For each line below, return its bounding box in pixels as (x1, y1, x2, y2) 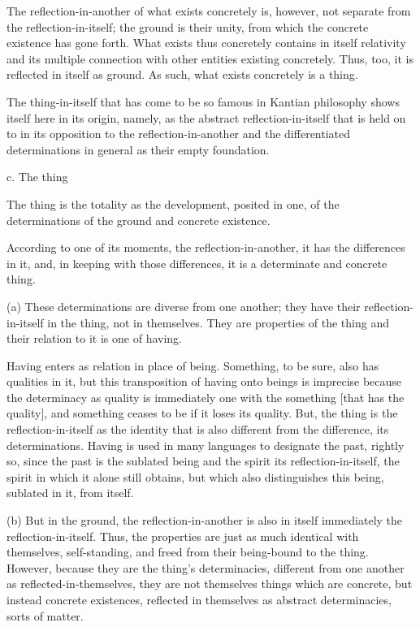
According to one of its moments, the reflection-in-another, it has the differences (6, 239, 405, 256)
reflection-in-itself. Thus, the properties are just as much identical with (6, 527, 359, 544)
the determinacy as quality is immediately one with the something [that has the (6, 388, 405, 405)
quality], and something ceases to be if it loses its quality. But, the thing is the (6, 404, 398, 422)
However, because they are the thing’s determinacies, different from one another (6, 559, 405, 576)
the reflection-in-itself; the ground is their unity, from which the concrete (6, 18, 369, 35)
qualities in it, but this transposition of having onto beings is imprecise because (6, 373, 402, 390)
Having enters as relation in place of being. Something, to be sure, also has (6, 357, 379, 374)
